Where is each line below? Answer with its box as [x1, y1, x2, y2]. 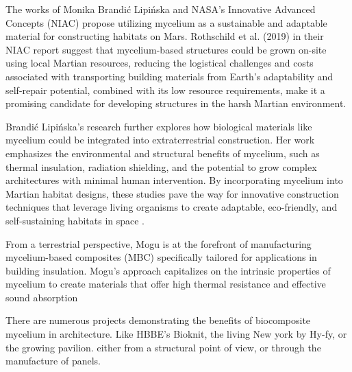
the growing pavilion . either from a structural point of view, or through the [5, 340, 321, 354]
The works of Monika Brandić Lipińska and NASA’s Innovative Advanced [5, 2, 316, 16]
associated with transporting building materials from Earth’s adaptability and [5, 69, 334, 83]
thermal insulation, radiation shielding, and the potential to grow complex [5, 159, 317, 174]
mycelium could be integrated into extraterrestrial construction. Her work [5, 132, 315, 147]
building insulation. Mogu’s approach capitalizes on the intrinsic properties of [5, 263, 331, 277]
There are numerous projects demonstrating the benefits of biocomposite [5, 313, 311, 327]
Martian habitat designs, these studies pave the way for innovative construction [5, 186, 339, 200]
